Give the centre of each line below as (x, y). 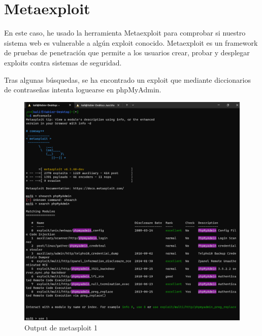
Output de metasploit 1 (61, 327)
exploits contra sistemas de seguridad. (63, 62)
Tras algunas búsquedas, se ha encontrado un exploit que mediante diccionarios (127, 79)
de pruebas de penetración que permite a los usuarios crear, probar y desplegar (127, 53)
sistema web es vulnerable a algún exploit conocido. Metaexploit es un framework (131, 42)
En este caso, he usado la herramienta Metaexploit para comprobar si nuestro (125, 33)
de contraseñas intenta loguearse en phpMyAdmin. (83, 90)
